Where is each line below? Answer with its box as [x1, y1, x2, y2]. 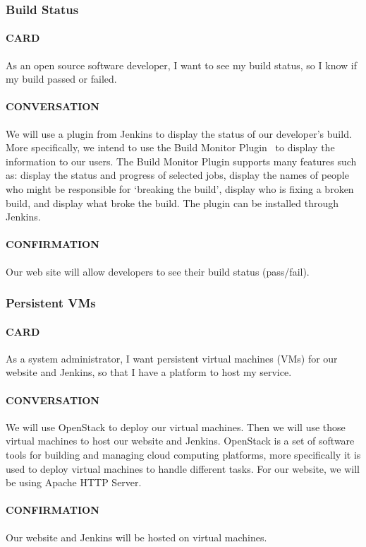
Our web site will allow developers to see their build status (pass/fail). [6, 264, 310, 278]
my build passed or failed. [6, 71, 117, 86]
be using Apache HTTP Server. [6, 475, 142, 490]
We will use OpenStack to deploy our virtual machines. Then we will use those [6, 419, 346, 434]
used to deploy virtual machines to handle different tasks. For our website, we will [6, 461, 360, 476]
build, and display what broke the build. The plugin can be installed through [6, 195, 339, 210]
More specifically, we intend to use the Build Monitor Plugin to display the [6, 140, 335, 155]
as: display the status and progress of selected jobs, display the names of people [6, 167, 349, 182]
